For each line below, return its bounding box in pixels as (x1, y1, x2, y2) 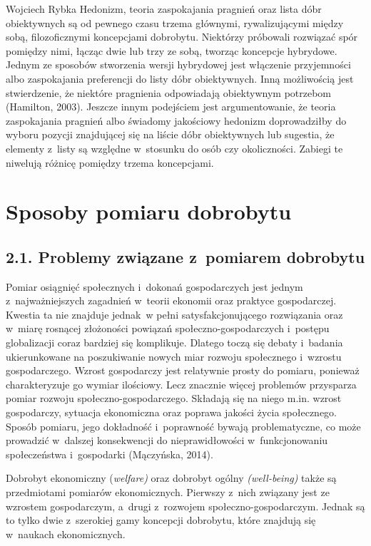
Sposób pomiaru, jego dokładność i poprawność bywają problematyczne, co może (6, 418, 361, 433)
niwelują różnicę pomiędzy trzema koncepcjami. (6, 155, 214, 170)
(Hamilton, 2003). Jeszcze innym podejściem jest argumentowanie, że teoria (6, 99, 336, 114)
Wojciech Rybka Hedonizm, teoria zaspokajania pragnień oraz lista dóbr (6, 1, 322, 16)
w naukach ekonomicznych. (6, 526, 126, 541)
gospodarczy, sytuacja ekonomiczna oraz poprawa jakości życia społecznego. (6, 405, 337, 420)
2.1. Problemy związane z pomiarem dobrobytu (6, 245, 365, 267)
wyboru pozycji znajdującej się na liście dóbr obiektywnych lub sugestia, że (6, 127, 335, 142)
